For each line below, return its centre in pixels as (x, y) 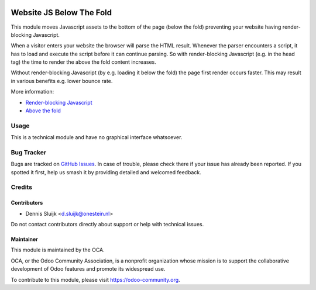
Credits (21, 187)
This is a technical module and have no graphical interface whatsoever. (97, 137)
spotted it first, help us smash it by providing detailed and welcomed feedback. (106, 172)
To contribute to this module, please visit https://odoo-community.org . (96, 279)
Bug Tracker (29, 152)
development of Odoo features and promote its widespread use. (88, 269)
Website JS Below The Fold (61, 13)
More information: (32, 92)
